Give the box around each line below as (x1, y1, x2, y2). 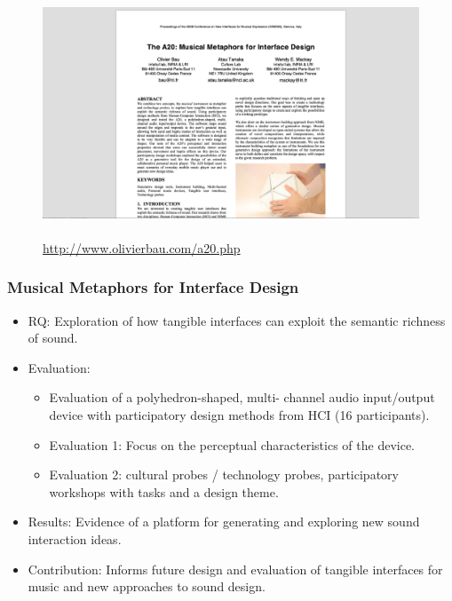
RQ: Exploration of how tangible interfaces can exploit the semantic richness (28, 311, 446, 329)
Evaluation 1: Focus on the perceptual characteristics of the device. (49, 435, 415, 454)
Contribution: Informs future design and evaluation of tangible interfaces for (28, 559, 443, 578)
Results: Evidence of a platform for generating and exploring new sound (28, 512, 420, 531)
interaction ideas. (28, 529, 122, 548)
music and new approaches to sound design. (28, 577, 266, 596)
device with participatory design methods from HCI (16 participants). (49, 405, 430, 423)
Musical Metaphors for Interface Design (7, 276, 299, 298)
